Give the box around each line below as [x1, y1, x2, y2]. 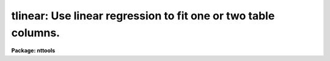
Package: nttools [11, 47, 56, 54]
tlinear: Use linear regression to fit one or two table [11, 9, 275, 22]
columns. [11, 26, 61, 39]
